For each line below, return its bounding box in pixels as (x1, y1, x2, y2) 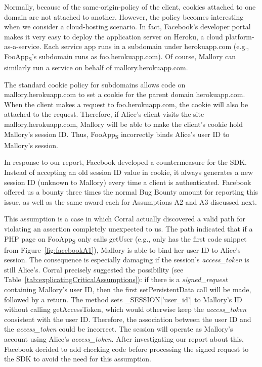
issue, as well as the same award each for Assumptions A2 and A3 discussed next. (4, 196, 257, 207)
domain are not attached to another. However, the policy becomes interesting (4, 11, 244, 22)
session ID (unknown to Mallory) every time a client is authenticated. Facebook (4, 176, 251, 187)
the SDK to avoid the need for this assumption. (4, 353, 151, 364)
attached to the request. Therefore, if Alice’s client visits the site (4, 109, 204, 119)
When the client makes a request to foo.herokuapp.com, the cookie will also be (4, 99, 248, 109)
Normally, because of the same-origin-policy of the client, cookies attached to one (4, 2, 256, 12)
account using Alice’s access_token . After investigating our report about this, (4, 334, 244, 344)
